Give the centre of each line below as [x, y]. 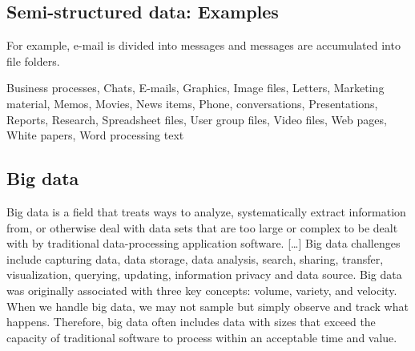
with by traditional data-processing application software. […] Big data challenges [203, 243]
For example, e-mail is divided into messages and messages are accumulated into [203, 45]
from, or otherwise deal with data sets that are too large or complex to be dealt [202, 227]
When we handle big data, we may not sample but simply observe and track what [207, 306]
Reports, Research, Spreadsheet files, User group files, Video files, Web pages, [197, 119]
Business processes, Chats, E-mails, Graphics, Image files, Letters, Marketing [195, 88]
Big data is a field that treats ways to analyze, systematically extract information [206, 211]
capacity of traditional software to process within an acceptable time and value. [202, 337]
